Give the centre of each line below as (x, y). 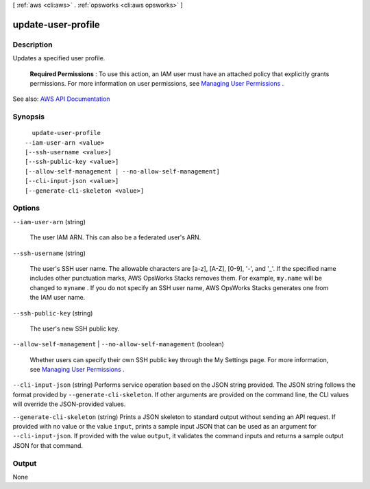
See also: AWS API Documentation (61, 99)
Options (26, 208)
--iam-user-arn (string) (49, 222)
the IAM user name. (58, 298)
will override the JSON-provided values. (69, 404)
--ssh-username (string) (49, 253)
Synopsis (28, 117)
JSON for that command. (48, 445)
